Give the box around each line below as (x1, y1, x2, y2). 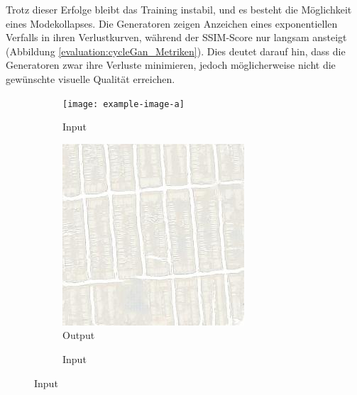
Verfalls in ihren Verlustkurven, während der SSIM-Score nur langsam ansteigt (6, 30, 347, 45)
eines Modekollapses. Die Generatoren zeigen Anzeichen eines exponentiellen (6, 16, 338, 30)
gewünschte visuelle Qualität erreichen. (6, 71, 175, 86)
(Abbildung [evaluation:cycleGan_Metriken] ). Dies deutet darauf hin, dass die (6, 43, 346, 58)
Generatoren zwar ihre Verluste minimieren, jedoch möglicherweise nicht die (6, 57, 336, 72)
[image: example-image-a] (62, 99, 185, 109)
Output (62, 328, 95, 343)
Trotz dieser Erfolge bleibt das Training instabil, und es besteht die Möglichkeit (6, 2, 352, 16)
